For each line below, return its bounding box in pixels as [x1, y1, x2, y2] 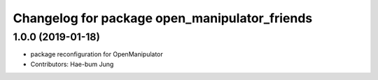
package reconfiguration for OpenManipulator [30, 50, 164, 58]
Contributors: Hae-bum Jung [30, 60, 114, 68]
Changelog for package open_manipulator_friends [13, 10, 313, 26]
